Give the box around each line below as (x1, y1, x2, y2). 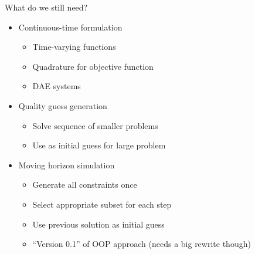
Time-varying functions (32, 40, 116, 53)
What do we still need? (5, 1, 88, 13)
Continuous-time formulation (18, 21, 123, 33)
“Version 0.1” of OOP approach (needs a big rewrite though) (32, 238, 251, 250)
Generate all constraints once (32, 178, 137, 191)
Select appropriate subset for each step (32, 198, 172, 210)
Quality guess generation (18, 99, 107, 111)
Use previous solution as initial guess (32, 218, 165, 230)
